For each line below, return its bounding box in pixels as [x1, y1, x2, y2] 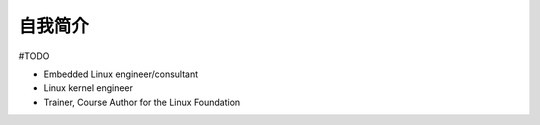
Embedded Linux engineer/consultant [43, 68, 199, 80]
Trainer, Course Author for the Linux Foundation [43, 96, 241, 108]
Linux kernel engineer [43, 82, 134, 94]
